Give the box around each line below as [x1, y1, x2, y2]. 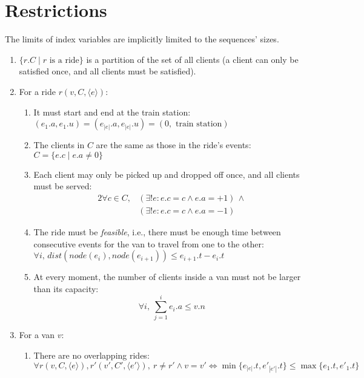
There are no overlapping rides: [33, 349, 150, 362]
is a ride [49, 56, 79, 65]
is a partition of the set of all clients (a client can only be [86, 53, 299, 65]
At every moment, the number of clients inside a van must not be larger [33, 270, 301, 283]
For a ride [19, 85, 56, 97]
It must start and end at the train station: [33, 105, 191, 118]
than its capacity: [33, 282, 99, 295]
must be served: [33, 180, 92, 192]
